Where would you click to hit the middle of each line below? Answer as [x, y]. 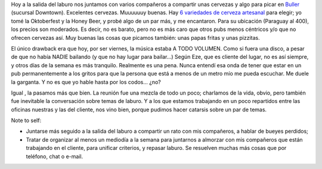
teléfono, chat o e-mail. [55, 156]
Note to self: [26, 121]
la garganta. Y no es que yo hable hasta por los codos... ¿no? [86, 82]
